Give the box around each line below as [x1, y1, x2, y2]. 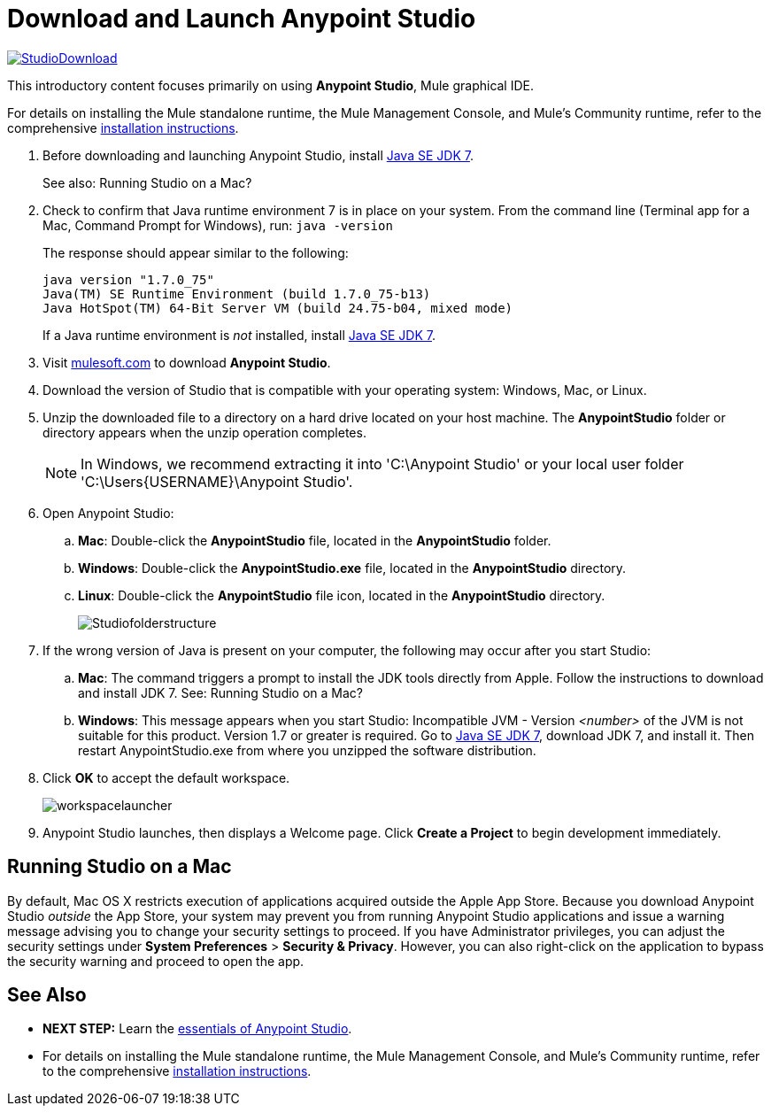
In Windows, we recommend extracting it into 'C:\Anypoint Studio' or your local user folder [81, 454, 684, 473]
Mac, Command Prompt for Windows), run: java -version [42, 217, 393, 233]
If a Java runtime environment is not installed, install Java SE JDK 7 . [42, 327, 436, 343]
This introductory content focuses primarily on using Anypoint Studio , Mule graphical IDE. [7, 77, 535, 93]
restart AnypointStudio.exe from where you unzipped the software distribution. [78, 742, 536, 758]
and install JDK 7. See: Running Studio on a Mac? [78, 684, 363, 700]
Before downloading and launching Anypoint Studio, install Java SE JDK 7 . [42, 147, 474, 163]
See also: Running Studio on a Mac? [42, 174, 252, 190]
